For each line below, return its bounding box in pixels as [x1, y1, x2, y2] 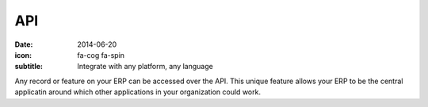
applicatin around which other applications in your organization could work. [14, 87, 262, 97]
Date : [14, 40, 33, 49]
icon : [14, 50, 32, 59]
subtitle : [14, 62, 44, 71]
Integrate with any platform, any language [77, 62, 213, 71]
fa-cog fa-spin [77, 50, 125, 59]
